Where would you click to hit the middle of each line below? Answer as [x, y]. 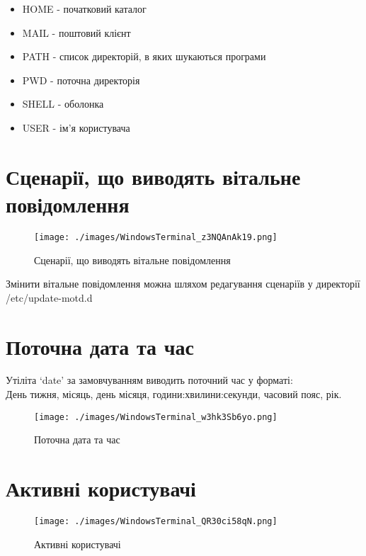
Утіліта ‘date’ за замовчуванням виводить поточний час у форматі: [149, 380]
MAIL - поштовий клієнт [76, 32]
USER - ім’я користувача [76, 127]
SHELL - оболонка [63, 104]
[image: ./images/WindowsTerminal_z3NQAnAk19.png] [156, 237]
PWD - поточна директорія [81, 80]
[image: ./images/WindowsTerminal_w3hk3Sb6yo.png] [156, 417]
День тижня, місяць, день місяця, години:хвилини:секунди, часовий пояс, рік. [174, 394]
